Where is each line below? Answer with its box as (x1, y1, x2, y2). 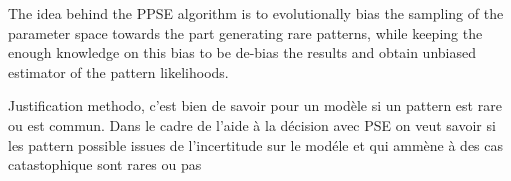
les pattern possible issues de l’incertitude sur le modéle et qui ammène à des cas (8, 134, 504, 155)
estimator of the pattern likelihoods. (8, 61, 229, 82)
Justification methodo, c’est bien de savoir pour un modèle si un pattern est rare (8, 95, 502, 116)
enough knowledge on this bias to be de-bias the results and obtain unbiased (8, 42, 476, 63)
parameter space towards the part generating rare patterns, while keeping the (8, 22, 483, 43)
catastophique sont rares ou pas (8, 154, 202, 175)
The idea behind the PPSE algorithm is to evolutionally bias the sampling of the (8, 3, 504, 23)
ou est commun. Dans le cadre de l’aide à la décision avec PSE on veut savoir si (8, 114, 496, 135)
